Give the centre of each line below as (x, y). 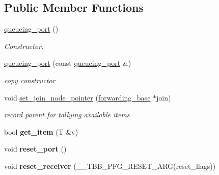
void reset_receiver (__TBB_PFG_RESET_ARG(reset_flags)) (110, 166)
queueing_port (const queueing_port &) (68, 63)
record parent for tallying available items (67, 115)
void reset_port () (35, 149)
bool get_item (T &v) (41, 131)
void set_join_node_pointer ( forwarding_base (77, 97)
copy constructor (30, 80)
